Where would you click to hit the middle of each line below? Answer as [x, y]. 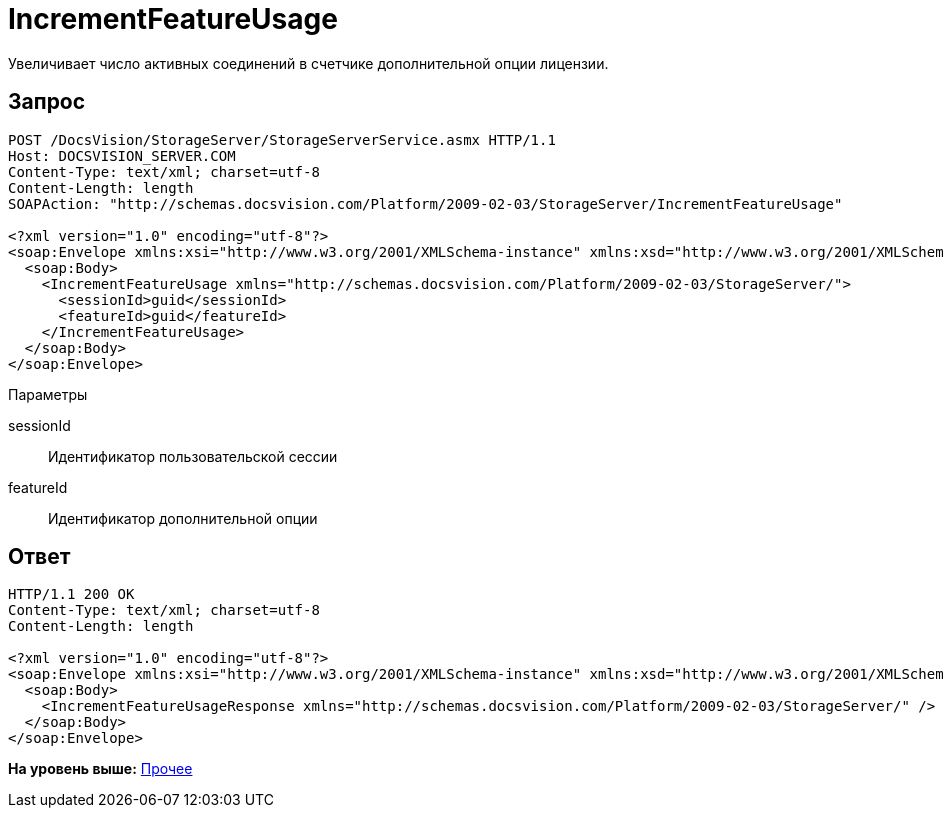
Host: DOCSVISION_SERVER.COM [122, 155]
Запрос [47, 102]
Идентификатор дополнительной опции [183, 518]
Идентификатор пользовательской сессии [193, 456]
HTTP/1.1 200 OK [71, 594]
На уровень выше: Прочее [100, 769]
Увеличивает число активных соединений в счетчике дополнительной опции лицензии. [308, 63]
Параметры [48, 394]
